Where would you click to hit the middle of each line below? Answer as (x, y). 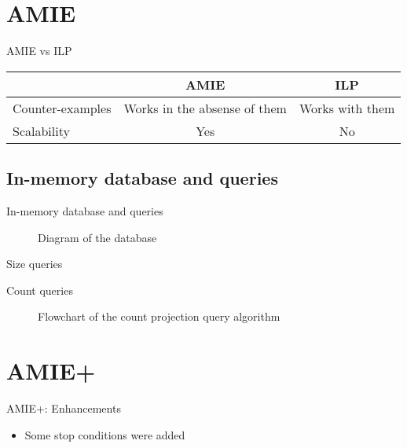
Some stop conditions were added (105, 434)
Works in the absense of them (205, 108)
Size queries (35, 264)
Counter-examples (62, 108)
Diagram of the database (97, 237)
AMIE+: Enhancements (64, 408)
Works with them (347, 108)
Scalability (41, 130)
